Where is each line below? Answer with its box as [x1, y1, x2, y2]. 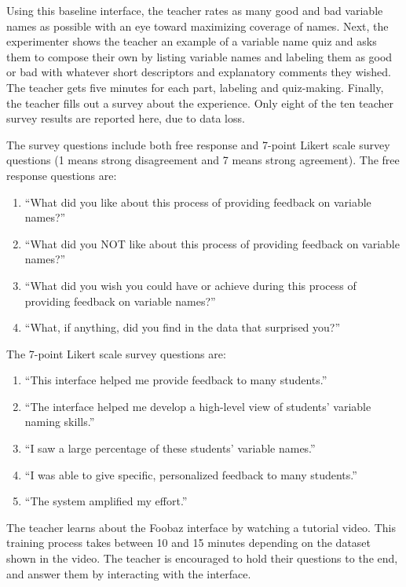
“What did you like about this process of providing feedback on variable [24, 193, 371, 210]
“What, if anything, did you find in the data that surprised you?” [24, 319, 341, 336]
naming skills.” [24, 413, 95, 430]
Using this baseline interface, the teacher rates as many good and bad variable [6, 2, 383, 18]
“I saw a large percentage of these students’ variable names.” [24, 440, 316, 457]
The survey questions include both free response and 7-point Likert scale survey [6, 136, 390, 152]
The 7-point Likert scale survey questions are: [6, 345, 226, 361]
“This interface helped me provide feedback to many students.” [24, 372, 327, 388]
